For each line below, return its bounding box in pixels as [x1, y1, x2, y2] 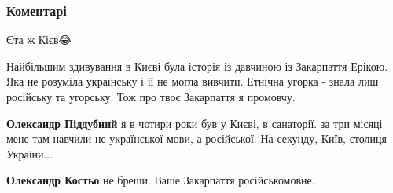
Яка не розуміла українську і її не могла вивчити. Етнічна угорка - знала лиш [6, 73, 379, 89]
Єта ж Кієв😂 [6, 31, 72, 48]
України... [6, 145, 53, 162]
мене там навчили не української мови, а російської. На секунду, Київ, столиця [6, 130, 387, 147]
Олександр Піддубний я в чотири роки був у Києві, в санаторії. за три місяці [6, 115, 383, 131]
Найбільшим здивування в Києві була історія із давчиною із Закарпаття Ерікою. [6, 57, 388, 74]
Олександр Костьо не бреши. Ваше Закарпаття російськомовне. [6, 172, 315, 188]
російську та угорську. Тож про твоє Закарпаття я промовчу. [6, 89, 296, 104]
